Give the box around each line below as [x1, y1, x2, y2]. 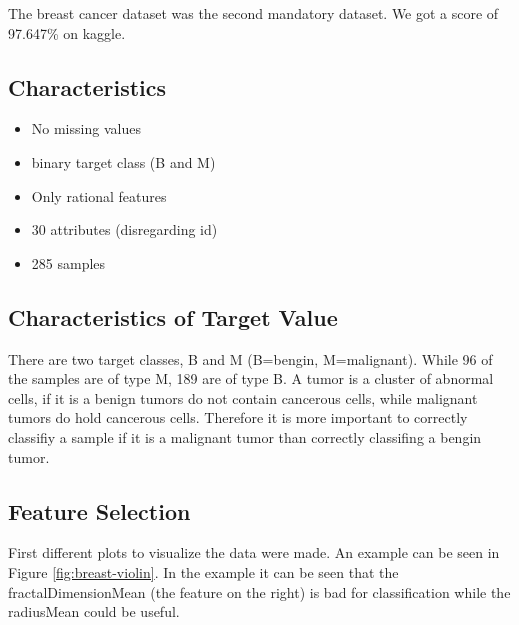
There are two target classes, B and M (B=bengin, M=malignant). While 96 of [8, 348, 493, 369]
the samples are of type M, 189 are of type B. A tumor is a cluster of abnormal [8, 368, 494, 389]
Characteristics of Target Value [8, 301, 338, 332]
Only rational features [31, 185, 167, 206]
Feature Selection [8, 495, 191, 526]
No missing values [31, 118, 141, 139]
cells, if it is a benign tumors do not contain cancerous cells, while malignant [8, 387, 478, 408]
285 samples [31, 252, 106, 273]
